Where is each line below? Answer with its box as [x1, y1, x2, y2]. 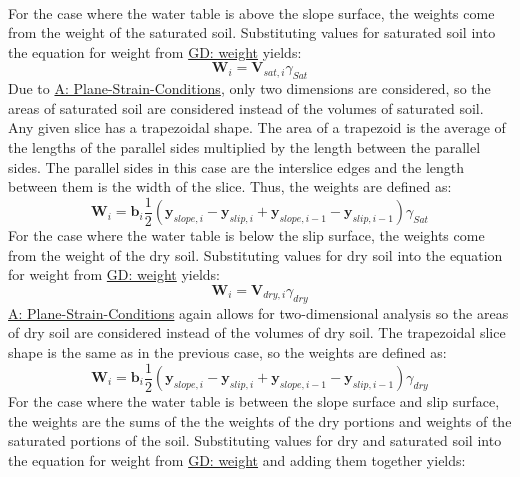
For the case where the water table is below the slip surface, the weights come [8, 225, 485, 246]
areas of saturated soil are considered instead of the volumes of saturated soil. [8, 97, 484, 118]
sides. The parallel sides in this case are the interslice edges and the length [8, 156, 465, 177]
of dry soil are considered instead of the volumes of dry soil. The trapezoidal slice [8, 322, 506, 343]
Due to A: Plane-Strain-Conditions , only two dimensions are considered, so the [8, 78, 491, 99]
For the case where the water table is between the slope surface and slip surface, [8, 391, 500, 412]
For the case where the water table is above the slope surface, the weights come [8, 2, 495, 23]
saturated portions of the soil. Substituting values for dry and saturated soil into [8, 430, 502, 451]
